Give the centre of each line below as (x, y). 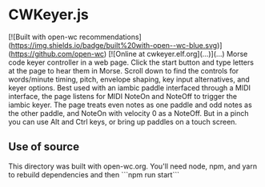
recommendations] (110, 37)
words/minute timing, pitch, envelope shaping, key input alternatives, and (129, 79)
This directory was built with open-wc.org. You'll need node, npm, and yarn (133, 166)
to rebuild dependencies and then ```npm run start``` (94, 174)
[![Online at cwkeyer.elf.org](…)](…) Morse (178, 54)
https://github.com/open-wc (57, 54)
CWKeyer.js (49, 15)
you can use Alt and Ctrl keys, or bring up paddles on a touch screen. (123, 121)
